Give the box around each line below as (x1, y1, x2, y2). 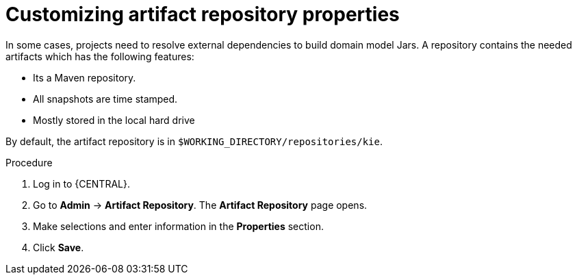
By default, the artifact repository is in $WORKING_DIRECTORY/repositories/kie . (5, 135, 383, 147)
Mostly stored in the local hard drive (33, 114, 195, 126)
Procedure (5, 156, 53, 168)
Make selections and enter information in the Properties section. (33, 220, 324, 232)
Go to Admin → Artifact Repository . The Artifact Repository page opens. (33, 199, 368, 211)
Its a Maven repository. (33, 71, 136, 84)
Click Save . (33, 241, 84, 253)
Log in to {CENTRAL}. (33, 177, 130, 190)
